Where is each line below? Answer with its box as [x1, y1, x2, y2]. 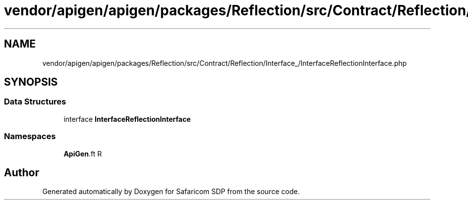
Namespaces [4, 131, 56, 142]
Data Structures [4, 97, 66, 107]
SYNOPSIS [4, 76, 58, 89]
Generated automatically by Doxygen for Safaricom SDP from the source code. [42, 187, 300, 196]
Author [4, 166, 39, 179]
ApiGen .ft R [63, 149, 102, 158]
